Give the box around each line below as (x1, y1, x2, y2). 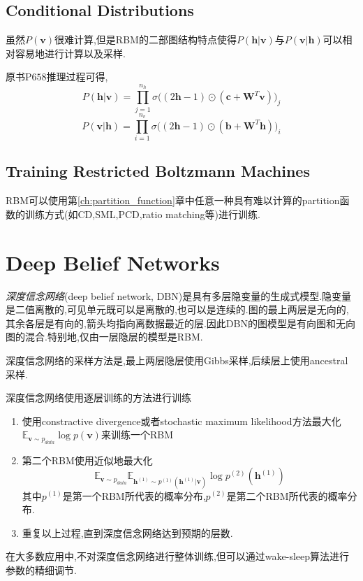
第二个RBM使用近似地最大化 (22, 452, 153, 467)
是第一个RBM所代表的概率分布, (62, 488, 206, 503)
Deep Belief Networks (6, 248, 220, 276)
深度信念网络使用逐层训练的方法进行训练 (6, 390, 191, 405)
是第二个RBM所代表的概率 (226, 488, 348, 503)
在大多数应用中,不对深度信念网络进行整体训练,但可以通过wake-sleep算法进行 (6, 549, 349, 564)
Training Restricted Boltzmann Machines (6, 160, 310, 182)
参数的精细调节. (6, 562, 77, 577)
